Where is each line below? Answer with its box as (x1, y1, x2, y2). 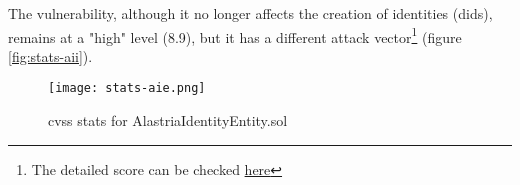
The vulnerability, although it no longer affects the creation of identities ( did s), (8, 3, 493, 23)
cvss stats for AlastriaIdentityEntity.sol (48, 110, 288, 131)
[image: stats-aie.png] (48, 81, 206, 96)
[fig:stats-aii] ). (8, 45, 93, 66)
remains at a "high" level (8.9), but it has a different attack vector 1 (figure (8, 23, 462, 47)
